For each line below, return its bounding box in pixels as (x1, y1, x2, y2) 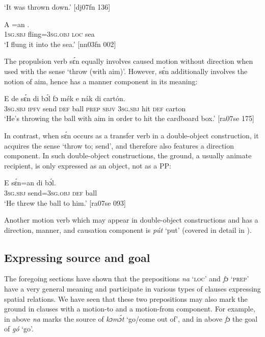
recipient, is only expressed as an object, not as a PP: (4, 160, 171, 171)
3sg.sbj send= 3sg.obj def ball (4, 187, 97, 198)
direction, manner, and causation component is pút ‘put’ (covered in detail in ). (4, 224, 252, 235)
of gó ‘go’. (4, 323, 34, 334)
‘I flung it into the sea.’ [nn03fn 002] (4, 38, 116, 49)
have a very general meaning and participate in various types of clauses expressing (4, 283, 261, 294)
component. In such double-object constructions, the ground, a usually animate (4, 150, 252, 161)
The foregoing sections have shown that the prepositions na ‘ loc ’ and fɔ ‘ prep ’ (4, 273, 249, 284)
